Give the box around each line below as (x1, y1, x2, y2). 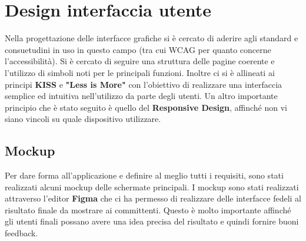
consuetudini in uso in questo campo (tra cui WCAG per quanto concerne (5, 43, 271, 55)
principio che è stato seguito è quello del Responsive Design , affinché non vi (5, 101, 287, 113)
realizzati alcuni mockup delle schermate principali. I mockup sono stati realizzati (5, 180, 299, 193)
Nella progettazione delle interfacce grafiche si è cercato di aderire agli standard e (5, 32, 298, 44)
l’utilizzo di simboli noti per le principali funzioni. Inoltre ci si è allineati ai (5, 66, 275, 78)
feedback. (5, 227, 38, 239)
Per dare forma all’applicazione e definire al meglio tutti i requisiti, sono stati (5, 169, 284, 181)
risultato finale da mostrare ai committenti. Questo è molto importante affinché (5, 203, 291, 216)
